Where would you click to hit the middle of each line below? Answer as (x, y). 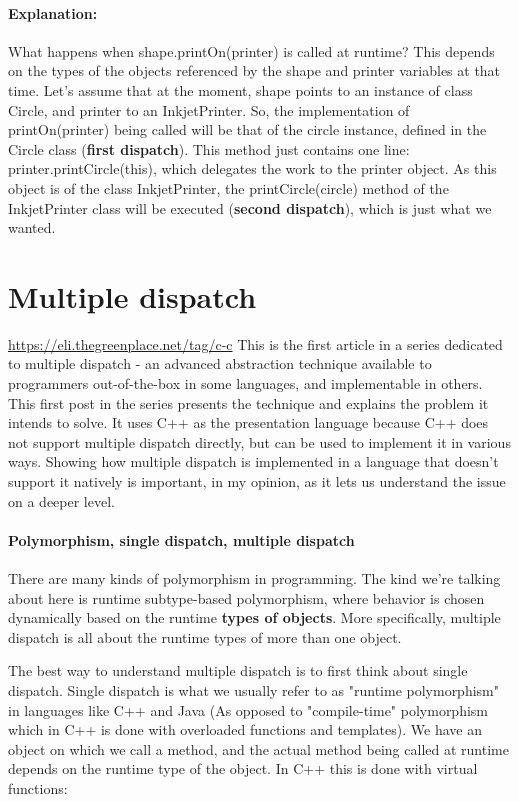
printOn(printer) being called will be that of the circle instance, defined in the (247, 129)
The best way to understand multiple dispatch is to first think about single (238, 670)
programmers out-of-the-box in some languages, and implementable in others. (245, 383)
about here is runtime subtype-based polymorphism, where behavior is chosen (246, 597)
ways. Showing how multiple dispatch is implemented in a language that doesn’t (253, 461)
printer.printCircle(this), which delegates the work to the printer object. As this (252, 168)
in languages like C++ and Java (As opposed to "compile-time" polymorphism (248, 709)
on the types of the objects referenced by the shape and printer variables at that (254, 70)
